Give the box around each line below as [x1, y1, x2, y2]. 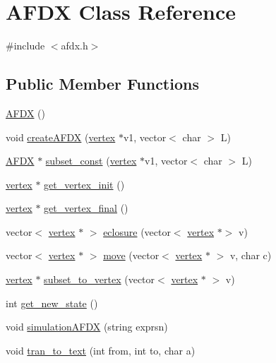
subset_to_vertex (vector [44, 272, 155, 287]
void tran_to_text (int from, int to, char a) [6, 343, 196, 357]
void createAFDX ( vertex [6, 129, 116, 144]
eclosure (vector [103, 224, 171, 239]
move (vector [103, 248, 160, 263]
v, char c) [229, 248, 272, 263]
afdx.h [61, 38, 88, 53]
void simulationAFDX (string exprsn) [6, 319, 168, 334]
